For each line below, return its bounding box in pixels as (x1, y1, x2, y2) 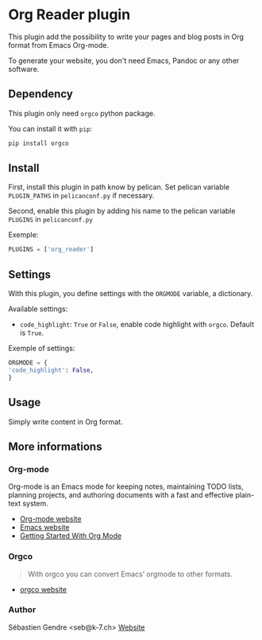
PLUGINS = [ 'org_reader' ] (8, 245, 94, 254)
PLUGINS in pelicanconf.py (8, 215, 93, 224)
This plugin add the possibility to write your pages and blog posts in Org (8, 32, 245, 41)
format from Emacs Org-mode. (8, 40, 110, 49)
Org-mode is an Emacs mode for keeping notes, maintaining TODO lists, (8, 482, 244, 491)
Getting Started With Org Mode (19, 531, 121, 540)
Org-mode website (19, 514, 82, 524)
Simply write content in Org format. (8, 416, 123, 427)
